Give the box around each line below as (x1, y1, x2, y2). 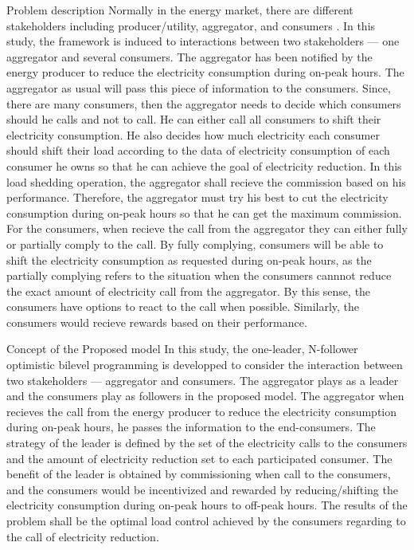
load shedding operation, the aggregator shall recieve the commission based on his (6, 173, 406, 190)
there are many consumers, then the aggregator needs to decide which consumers (6, 95, 401, 112)
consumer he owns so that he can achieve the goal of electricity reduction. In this (6, 157, 402, 174)
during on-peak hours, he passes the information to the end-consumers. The (6, 418, 376, 435)
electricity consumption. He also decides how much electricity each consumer (6, 126, 380, 143)
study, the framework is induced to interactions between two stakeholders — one (6, 33, 400, 49)
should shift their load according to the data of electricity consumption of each (6, 142, 390, 159)
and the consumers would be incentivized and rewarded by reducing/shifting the (6, 481, 398, 497)
